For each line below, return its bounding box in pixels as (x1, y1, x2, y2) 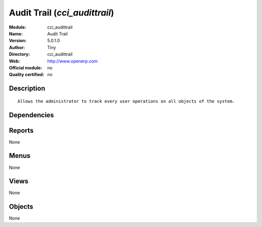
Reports (9, 126, 34, 134)
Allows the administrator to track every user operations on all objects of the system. (17, 98, 235, 104)
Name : (9, 31, 23, 36)
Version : (9, 38, 27, 44)
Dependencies (9, 111, 54, 119)
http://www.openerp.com (47, 58, 98, 64)
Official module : (9, 65, 42, 70)
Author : (9, 44, 25, 50)
